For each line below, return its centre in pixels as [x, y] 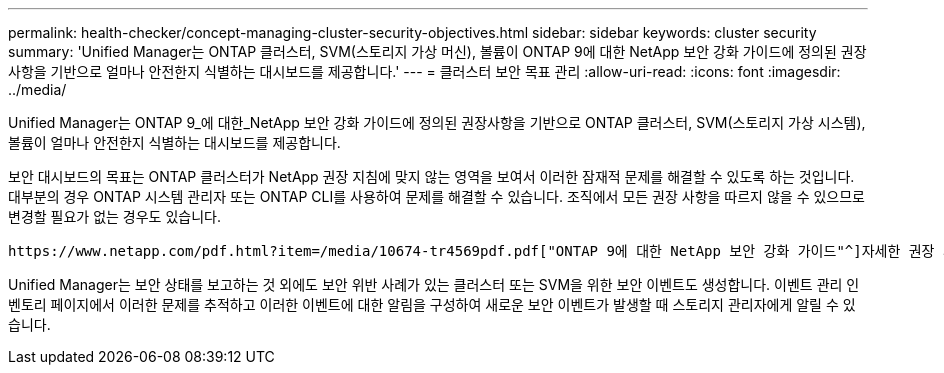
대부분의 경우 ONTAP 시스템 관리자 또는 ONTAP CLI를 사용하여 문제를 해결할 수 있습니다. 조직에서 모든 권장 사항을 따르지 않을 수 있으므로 [436, 196]
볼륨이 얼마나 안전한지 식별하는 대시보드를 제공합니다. [174, 142]
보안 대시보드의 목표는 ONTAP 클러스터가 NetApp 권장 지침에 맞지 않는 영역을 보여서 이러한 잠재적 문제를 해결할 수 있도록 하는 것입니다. [431, 176]
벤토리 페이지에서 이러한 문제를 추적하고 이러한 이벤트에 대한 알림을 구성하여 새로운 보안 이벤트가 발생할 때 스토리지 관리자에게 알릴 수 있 [432, 304]
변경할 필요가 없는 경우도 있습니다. [114, 216]
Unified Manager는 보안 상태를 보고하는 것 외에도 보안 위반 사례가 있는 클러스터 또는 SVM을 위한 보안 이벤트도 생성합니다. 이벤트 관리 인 [434, 284]
